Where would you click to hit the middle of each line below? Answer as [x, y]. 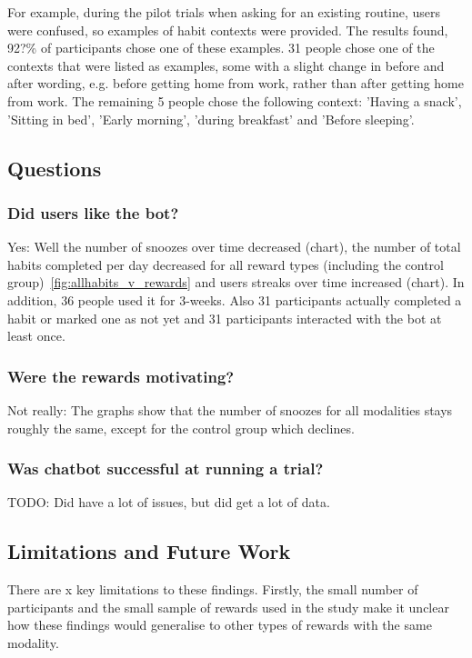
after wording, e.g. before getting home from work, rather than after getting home [236, 83]
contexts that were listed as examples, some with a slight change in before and [226, 65]
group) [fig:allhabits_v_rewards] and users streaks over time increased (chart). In [236, 282]
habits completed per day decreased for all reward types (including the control [226, 264]
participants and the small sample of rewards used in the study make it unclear [228, 607]
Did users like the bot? [93, 212]
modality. [33, 642]
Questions [55, 168]
